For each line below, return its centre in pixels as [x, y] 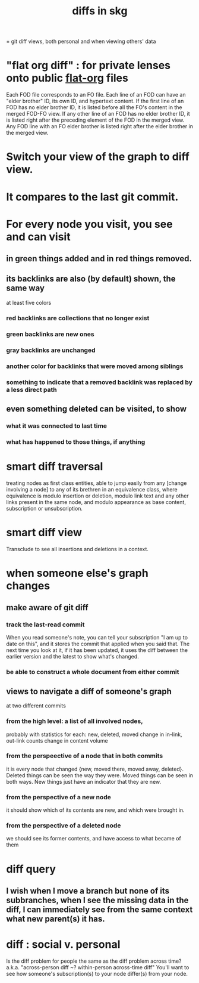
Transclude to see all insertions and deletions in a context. [77, 549]
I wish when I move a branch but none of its [88, 891]
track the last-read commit [45, 625]
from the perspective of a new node [59, 797]
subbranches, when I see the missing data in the [97, 900]
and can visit [38, 237]
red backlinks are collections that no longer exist [78, 318]
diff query [31, 869]
